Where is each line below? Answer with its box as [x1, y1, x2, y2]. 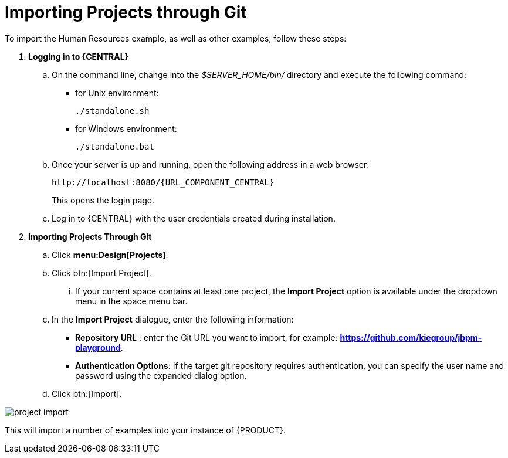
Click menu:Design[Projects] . [52, 249, 168, 260]
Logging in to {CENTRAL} [28, 51, 129, 62]
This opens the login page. [52, 195, 155, 205]
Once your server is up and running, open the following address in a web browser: [52, 159, 370, 169]
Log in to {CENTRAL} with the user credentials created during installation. [52, 213, 336, 223]
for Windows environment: [75, 123, 177, 134]
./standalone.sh [75, 106, 150, 116]
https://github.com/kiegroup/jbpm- [340, 332, 482, 342]
